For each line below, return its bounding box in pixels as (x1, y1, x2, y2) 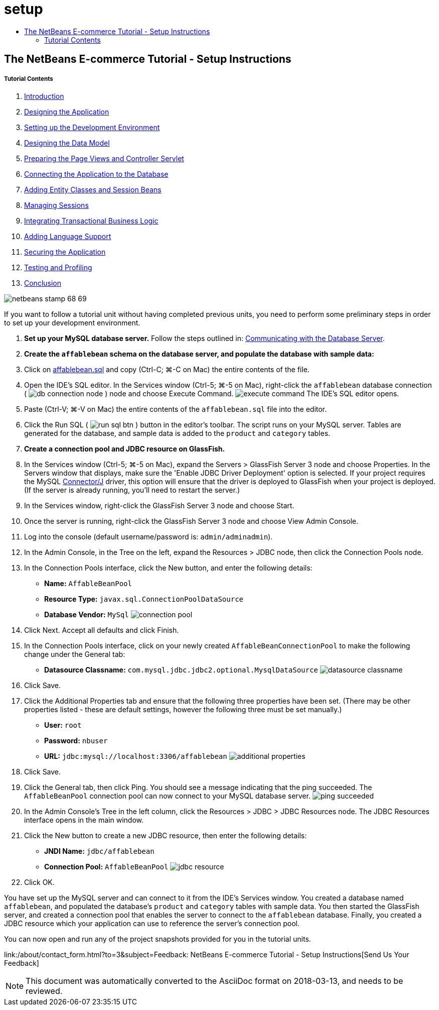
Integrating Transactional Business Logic (24, 216, 159, 225)
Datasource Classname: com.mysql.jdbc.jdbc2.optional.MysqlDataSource (44, 665, 318, 674)
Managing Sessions (24, 200, 89, 209)
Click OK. (24, 877, 55, 886)
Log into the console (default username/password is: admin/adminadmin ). (24, 532, 273, 541)
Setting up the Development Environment (24, 123, 160, 132)
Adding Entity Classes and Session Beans (24, 185, 162, 194)
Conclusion (24, 278, 62, 287)
